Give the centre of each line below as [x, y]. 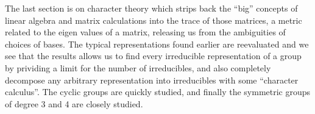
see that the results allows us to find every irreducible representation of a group [153, 56]
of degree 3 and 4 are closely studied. [74, 103]
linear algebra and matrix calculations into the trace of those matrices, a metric [154, 20]
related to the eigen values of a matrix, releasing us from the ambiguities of [145, 32]
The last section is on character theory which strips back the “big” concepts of [151, 8]
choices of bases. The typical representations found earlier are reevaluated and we [157, 44]
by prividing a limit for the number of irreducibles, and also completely [138, 67]
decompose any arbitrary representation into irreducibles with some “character [152, 80]
